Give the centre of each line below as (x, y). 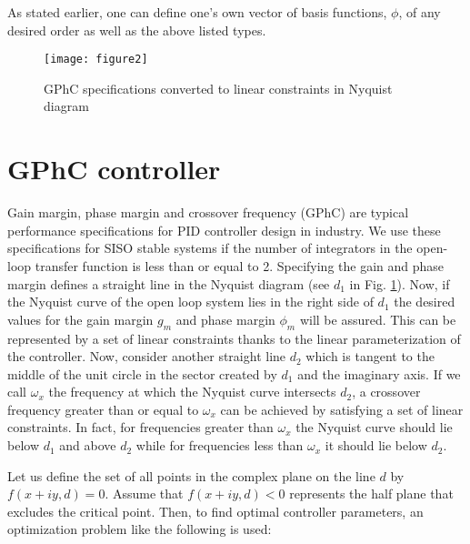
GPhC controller (114, 169)
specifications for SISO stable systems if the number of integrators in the (210, 248)
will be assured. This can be (378, 319)
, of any (420, 12)
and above (88, 445)
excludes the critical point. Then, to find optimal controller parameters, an (215, 511)
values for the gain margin (80, 319)
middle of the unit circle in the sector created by (142, 373)
